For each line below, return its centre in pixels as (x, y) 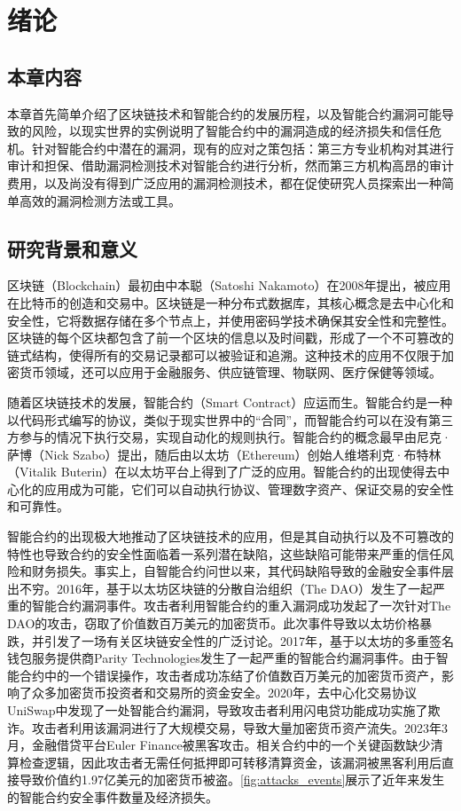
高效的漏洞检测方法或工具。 (100, 200)
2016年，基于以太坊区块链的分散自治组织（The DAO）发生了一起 (245, 588)
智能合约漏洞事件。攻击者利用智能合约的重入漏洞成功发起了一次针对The (241, 606)
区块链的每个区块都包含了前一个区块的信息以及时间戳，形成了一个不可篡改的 (230, 338)
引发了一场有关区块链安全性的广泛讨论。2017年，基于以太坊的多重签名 (249, 640)
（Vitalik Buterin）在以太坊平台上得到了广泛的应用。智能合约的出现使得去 (223, 472)
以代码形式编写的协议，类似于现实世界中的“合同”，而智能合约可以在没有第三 (230, 419)
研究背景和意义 (72, 248)
